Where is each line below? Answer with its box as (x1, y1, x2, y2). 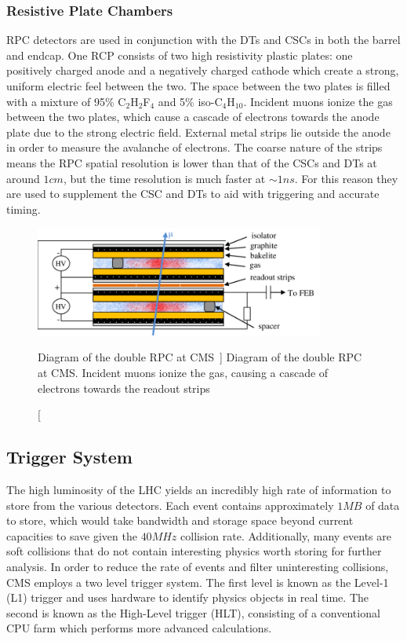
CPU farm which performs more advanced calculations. (6, 620, 272, 636)
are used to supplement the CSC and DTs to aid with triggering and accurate (6, 185, 380, 202)
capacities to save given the (6, 527, 137, 544)
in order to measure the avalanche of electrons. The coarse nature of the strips (6, 139, 383, 156)
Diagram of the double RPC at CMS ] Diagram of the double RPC (38, 349, 362, 365)
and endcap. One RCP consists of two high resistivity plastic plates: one (6, 46, 353, 63)
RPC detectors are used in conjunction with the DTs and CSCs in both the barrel (6, 31, 401, 48)
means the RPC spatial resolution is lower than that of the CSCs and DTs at (6, 154, 377, 170)
